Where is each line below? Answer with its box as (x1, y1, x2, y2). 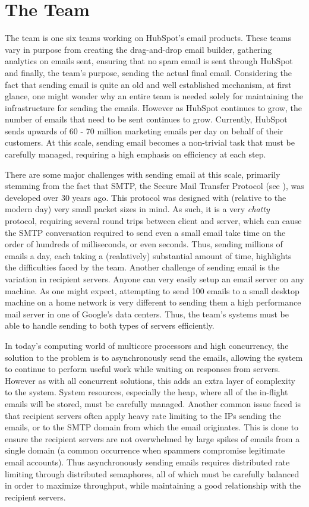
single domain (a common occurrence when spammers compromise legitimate (5, 444, 285, 456)
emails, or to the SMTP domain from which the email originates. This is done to (5, 421, 299, 433)
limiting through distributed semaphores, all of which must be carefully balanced (5, 467, 299, 480)
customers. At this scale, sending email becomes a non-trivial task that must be (5, 136, 295, 149)
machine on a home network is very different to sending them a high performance (5, 296, 301, 308)
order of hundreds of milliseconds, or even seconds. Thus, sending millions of (5, 238, 283, 250)
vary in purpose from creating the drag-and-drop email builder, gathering (5, 43, 272, 55)
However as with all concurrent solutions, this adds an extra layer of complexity (5, 374, 296, 386)
